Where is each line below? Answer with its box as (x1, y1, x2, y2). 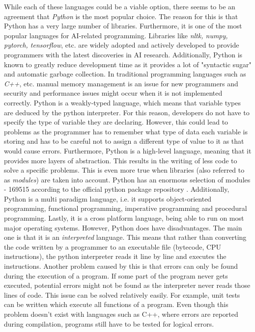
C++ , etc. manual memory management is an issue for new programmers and (4, 78, 238, 88)
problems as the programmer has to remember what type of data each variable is (4, 126, 248, 136)
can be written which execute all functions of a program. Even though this (4, 299, 228, 309)
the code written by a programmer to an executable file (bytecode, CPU (4, 241, 222, 252)
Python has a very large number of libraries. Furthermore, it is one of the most (4, 21, 242, 31)
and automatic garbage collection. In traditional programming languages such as (4, 69, 246, 79)
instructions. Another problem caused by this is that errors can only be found (4, 261, 238, 271)
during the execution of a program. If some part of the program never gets (4, 270, 228, 281)
